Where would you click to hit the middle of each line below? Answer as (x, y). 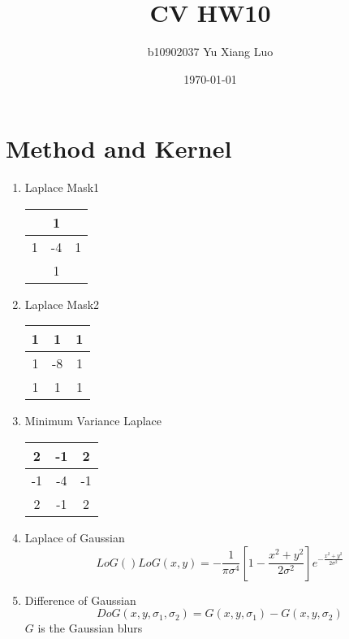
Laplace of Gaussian (75, 538)
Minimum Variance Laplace (93, 421)
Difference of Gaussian (80, 600)
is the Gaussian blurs (90, 628)
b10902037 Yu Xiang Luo (210, 52)
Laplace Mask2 (62, 304)
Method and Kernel (119, 148)
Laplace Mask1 (62, 187)
